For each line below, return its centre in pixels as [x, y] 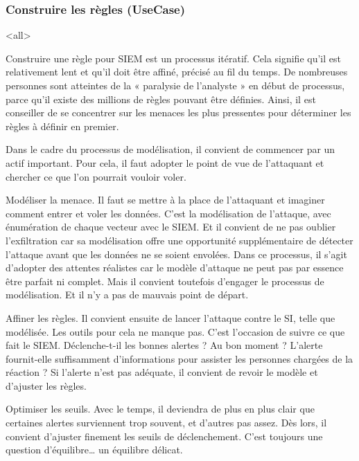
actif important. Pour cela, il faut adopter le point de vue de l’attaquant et [165, 162]
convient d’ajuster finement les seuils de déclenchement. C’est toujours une [164, 436]
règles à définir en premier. [62, 126]
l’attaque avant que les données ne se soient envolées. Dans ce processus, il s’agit [176, 254]
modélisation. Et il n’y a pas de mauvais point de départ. [127, 295]
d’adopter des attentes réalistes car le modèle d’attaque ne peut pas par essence [175, 268]
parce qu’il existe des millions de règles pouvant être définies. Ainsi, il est [161, 99]
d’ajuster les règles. [46, 385]
